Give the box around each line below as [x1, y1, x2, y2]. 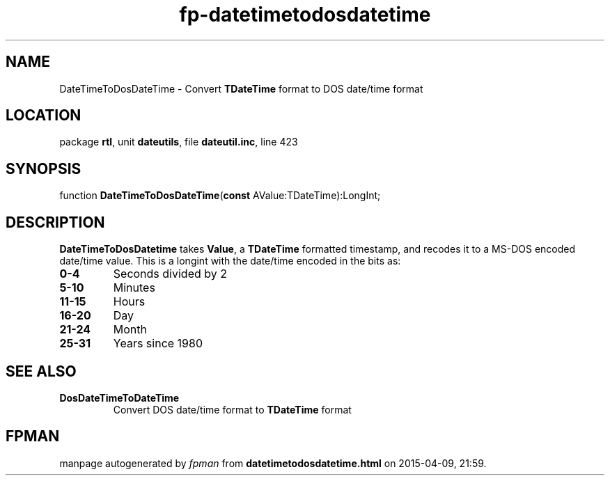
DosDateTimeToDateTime [59, 391, 180, 404]
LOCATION [6, 107, 81, 125]
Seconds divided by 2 [113, 267, 227, 281]
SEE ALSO [6, 362, 77, 380]
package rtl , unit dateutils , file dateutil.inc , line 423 [59, 136, 298, 148]
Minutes [113, 281, 155, 295]
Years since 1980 [113, 336, 203, 351]
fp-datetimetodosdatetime [179, 3, 431, 26]
